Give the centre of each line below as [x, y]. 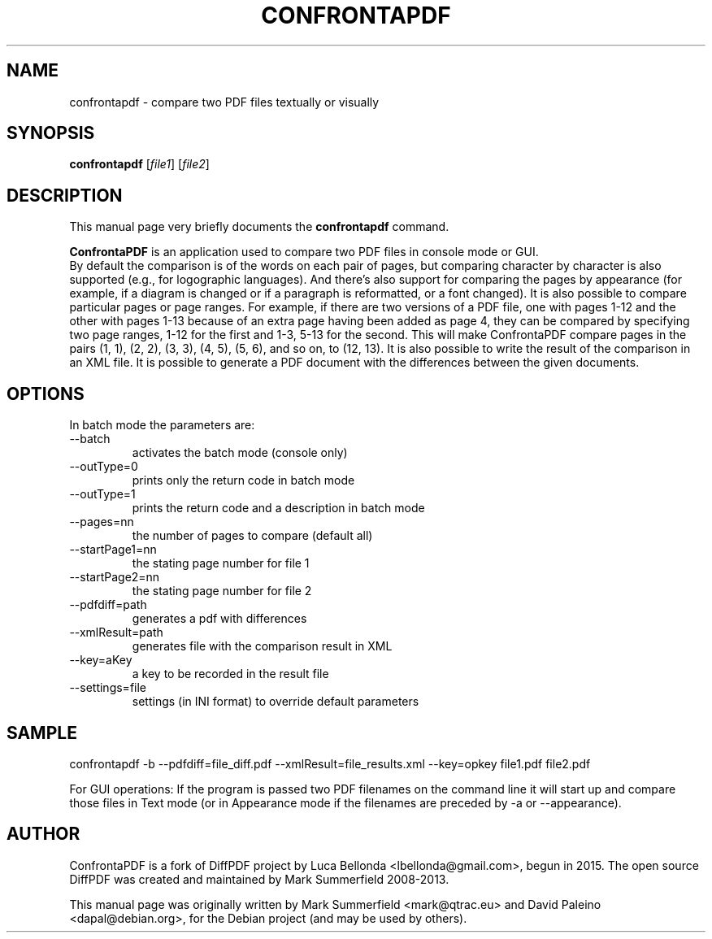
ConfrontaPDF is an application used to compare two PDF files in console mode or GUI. [304, 252]
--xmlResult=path [116, 633]
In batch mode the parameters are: [162, 425]
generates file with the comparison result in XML [262, 646]
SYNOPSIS [51, 133]
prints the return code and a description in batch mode [278, 508]
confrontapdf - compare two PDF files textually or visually [224, 102]
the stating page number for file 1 [221, 563]
